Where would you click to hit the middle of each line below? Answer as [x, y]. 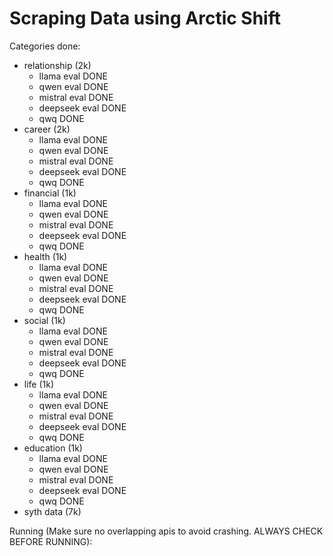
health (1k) [45, 256]
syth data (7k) [52, 511]
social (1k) [44, 320]
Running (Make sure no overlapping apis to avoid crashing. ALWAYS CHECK [166, 531]
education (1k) [53, 448]
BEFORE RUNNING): [51, 541]
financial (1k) [50, 193]
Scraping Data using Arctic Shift [145, 18]
